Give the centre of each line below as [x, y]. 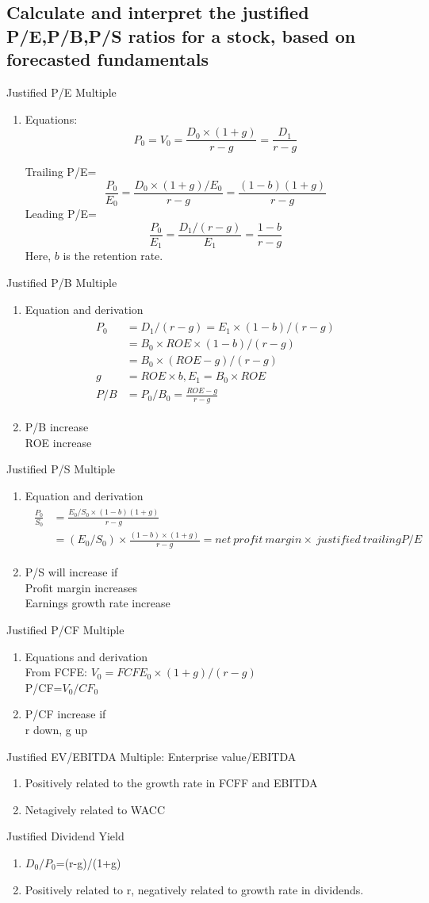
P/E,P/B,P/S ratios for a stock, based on [181, 35]
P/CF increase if [65, 714]
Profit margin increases [81, 587]
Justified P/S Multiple [61, 469]
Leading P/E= [61, 214]
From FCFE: [56, 672]
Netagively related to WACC [95, 809]
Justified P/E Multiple [61, 92]
